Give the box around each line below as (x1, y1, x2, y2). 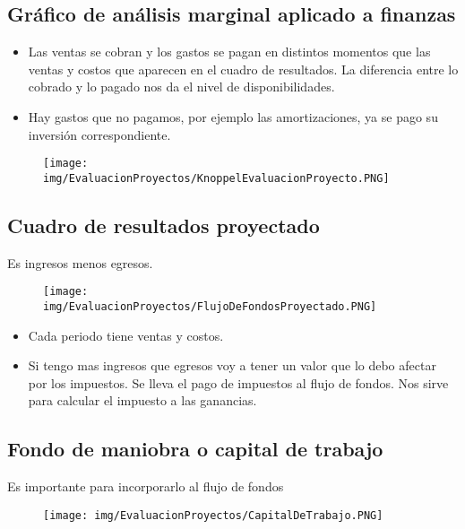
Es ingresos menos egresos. (7, 253, 153, 272)
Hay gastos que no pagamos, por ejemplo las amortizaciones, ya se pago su (28, 107, 438, 126)
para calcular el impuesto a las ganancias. (28, 391, 257, 410)
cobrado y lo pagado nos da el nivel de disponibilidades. (28, 77, 335, 96)
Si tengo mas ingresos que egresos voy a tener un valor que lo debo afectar (28, 356, 436, 375)
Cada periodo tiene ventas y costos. (28, 325, 224, 344)
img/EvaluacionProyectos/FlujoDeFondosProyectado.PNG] (43, 299, 377, 313)
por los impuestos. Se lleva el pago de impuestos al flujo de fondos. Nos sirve (28, 373, 449, 392)
